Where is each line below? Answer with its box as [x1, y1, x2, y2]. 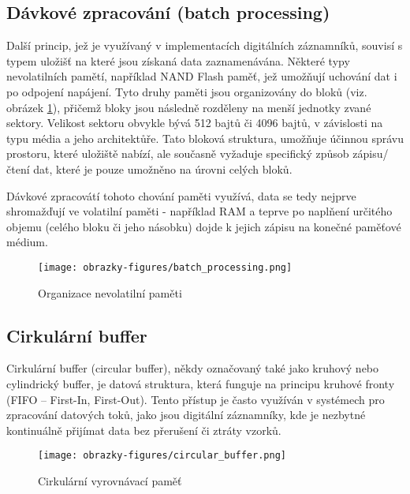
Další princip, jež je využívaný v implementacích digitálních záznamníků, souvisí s [6, 37, 403, 54]
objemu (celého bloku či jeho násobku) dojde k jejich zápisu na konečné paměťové [6, 218, 401, 234]
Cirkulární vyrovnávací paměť [38, 473, 182, 488]
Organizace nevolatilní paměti [38, 284, 182, 301]
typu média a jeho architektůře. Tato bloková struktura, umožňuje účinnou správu [6, 129, 404, 146]
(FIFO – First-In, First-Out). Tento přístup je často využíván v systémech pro [6, 391, 385, 407]
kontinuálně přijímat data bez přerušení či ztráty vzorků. [6, 421, 281, 438]
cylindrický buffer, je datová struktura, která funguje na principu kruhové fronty [6, 375, 395, 391]
